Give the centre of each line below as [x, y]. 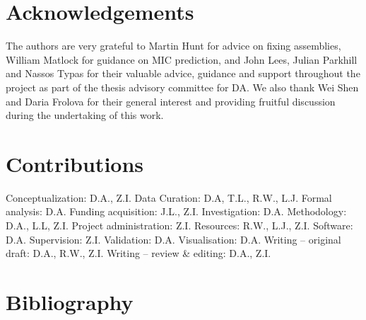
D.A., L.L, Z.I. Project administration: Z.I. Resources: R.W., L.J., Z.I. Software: [179, 225]
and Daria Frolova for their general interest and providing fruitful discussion [171, 101]
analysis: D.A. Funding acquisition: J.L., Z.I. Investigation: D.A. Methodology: [176, 211]
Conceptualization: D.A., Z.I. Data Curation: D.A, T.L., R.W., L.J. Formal [169, 197]
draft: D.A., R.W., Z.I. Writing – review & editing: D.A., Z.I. [138, 253]
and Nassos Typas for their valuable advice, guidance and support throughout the [183, 73]
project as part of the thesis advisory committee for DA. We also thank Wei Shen [182, 87]
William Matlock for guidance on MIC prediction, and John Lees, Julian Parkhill [182, 59]
